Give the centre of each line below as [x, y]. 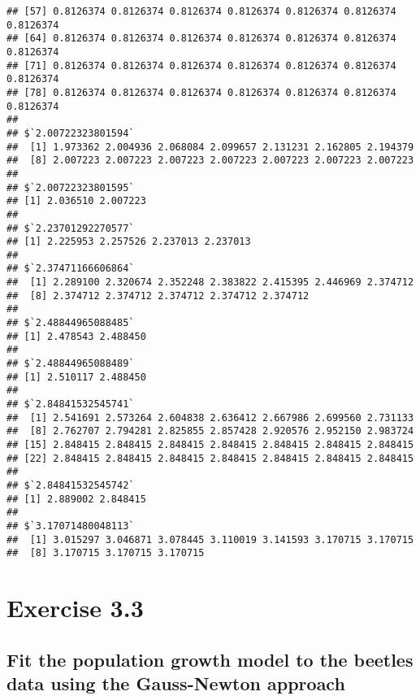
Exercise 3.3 [75, 608]
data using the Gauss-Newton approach [176, 683]
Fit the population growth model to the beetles [210, 659]
